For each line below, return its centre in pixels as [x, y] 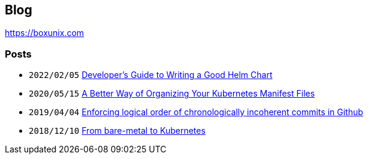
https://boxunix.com [45, 33]
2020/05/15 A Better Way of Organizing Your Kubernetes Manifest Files [172, 94]
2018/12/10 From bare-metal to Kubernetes [117, 131]
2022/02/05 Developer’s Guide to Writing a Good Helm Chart [151, 75]
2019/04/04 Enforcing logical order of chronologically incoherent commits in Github [196, 112]
